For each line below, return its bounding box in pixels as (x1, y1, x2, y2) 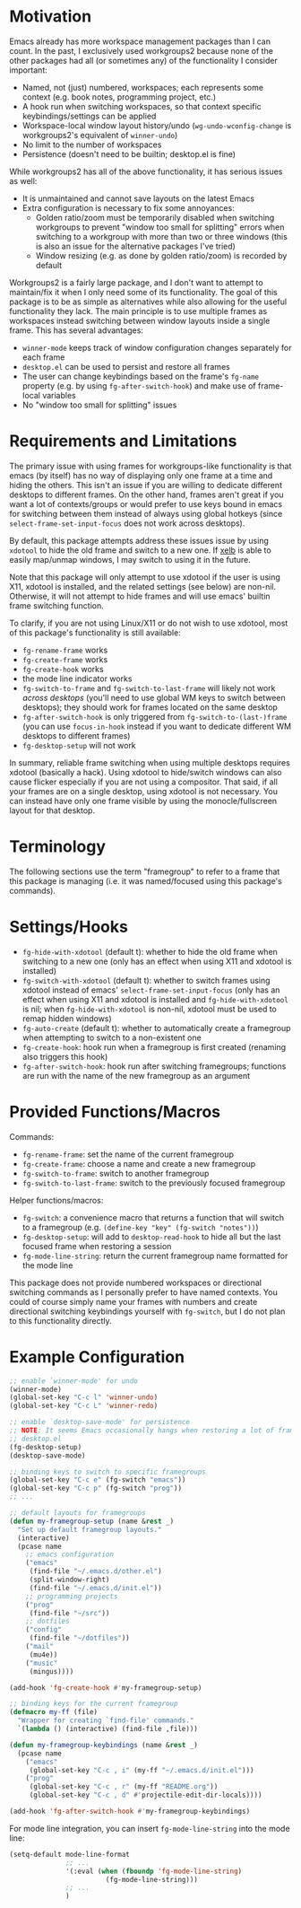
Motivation (9, 6, 92, 27)
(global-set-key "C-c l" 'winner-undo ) (9, 1393, 159, 1402)
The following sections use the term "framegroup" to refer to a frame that (9, 866, 280, 877)
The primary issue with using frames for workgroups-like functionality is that (9, 460, 292, 471)
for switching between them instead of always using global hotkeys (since (9, 508, 283, 519)
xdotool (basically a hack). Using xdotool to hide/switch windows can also (9, 766, 282, 777)
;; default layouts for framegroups (9, 1509, 146, 1518)
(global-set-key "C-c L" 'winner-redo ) (9, 1402, 159, 1411)
